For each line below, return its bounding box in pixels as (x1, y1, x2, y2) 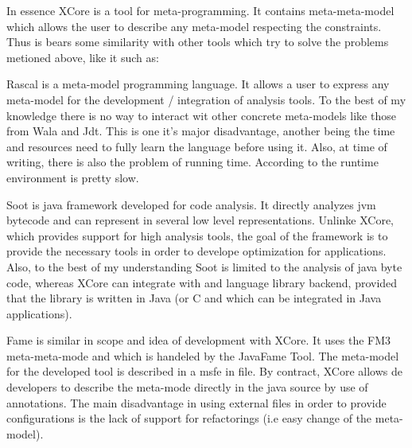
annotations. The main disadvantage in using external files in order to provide (6, 394, 387, 411)
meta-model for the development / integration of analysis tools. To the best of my (6, 91, 406, 107)
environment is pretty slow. (6, 169, 139, 185)
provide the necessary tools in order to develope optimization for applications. (6, 243, 387, 259)
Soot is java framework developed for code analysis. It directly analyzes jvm (6, 196, 376, 212)
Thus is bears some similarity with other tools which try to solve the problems (6, 33, 389, 50)
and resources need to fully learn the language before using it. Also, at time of (6, 138, 387, 154)
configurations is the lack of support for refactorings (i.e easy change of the (6, 410, 372, 427)
